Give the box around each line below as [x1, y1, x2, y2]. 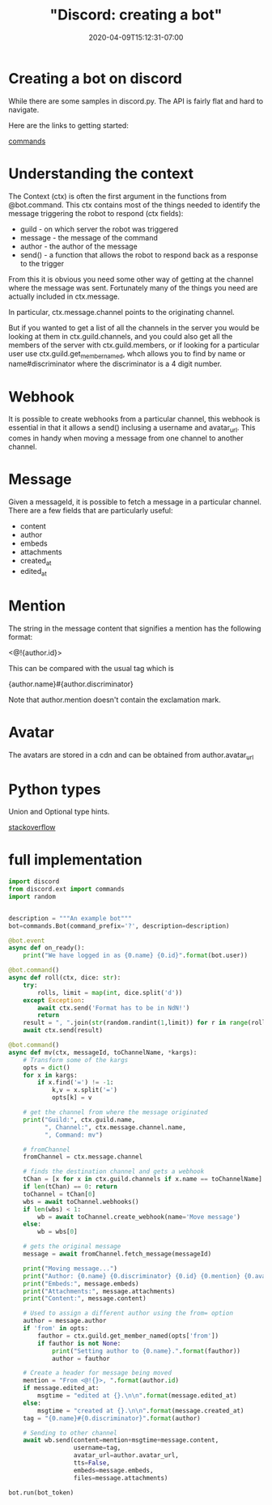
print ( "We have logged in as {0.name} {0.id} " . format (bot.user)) [23, 951, 249, 960]
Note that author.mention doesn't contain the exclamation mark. [8, 695, 221, 704]
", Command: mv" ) [44, 1131, 104, 1139]
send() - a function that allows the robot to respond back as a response [19, 249, 259, 260]
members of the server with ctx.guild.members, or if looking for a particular [8, 340, 260, 350]
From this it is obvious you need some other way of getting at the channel [8, 274, 253, 284]
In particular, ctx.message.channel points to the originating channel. [8, 307, 235, 317]
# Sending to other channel [23, 1429, 117, 1437]
